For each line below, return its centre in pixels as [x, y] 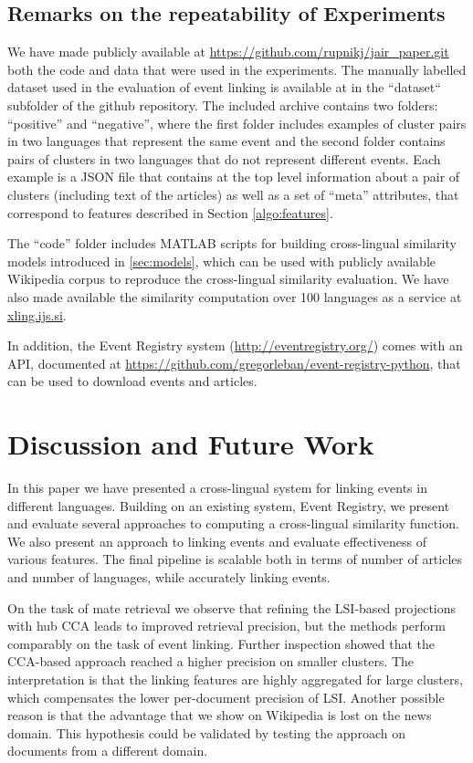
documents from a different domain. [108, 751]
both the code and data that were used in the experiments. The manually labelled [237, 69]
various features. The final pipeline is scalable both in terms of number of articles [235, 559]
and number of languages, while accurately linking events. [169, 576]
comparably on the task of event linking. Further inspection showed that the [221, 643]
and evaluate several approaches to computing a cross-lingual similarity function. [233, 523]
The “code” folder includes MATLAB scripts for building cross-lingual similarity [232, 243]
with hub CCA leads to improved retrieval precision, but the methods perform [226, 626]
